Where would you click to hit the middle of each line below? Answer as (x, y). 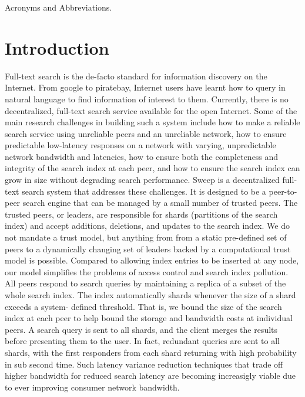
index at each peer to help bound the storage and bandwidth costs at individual (149, 318)
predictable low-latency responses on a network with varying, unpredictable (140, 145)
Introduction (57, 47)
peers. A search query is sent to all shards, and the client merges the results (141, 329)
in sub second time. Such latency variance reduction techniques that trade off (144, 364)
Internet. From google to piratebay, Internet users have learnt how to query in (145, 87)
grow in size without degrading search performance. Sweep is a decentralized (142, 180)
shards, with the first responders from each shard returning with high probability (151, 352)
